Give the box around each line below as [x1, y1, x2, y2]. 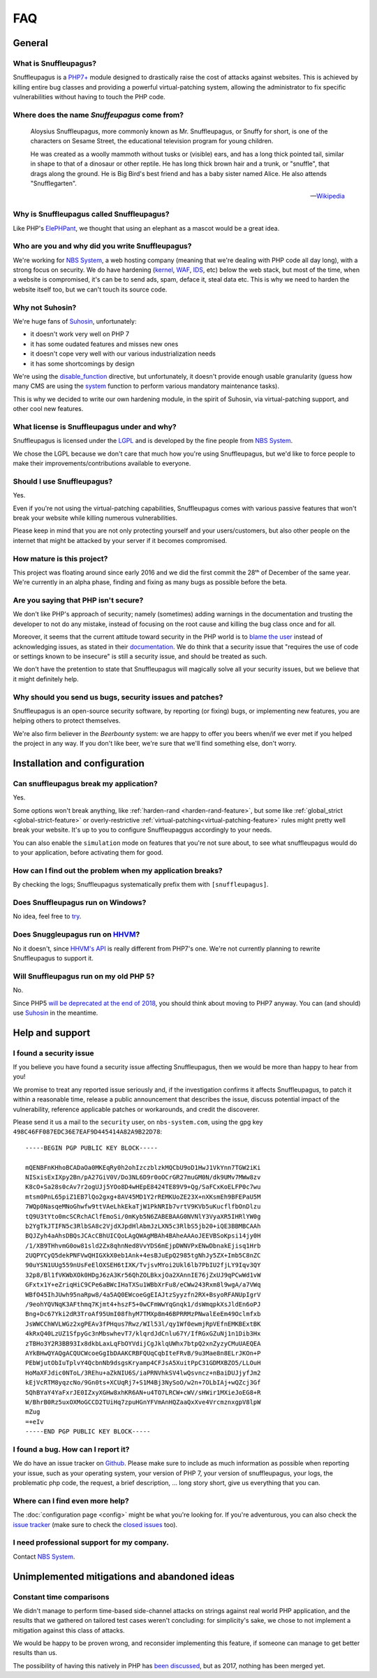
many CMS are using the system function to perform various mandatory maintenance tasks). [13, 382, 279, 391]
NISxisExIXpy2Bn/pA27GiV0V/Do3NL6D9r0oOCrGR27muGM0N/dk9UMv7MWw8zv [25, 1173, 261, 1181]
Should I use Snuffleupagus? [13, 476, 113, 486]
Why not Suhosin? [13, 303, 77, 312]
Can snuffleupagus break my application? [13, 779, 158, 788]
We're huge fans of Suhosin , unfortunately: [13, 317, 137, 325]
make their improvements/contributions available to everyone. [13, 459, 191, 468]
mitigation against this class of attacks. [13, 1626, 125, 1635]
